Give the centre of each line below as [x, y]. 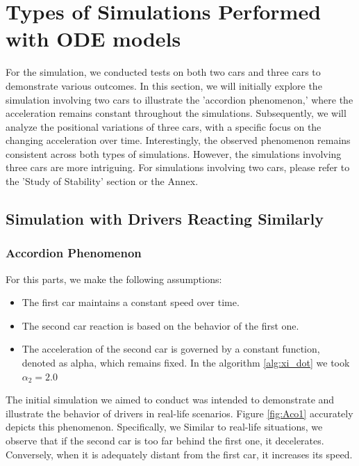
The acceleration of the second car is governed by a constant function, [171, 349]
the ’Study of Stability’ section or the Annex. [102, 181]
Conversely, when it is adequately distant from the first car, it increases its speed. [179, 454]
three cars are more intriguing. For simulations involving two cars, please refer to [178, 167]
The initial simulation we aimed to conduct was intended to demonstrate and [170, 400]
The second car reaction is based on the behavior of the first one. [160, 325]
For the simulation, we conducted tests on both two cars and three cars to [163, 72]
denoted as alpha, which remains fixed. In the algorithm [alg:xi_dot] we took [186, 363]
